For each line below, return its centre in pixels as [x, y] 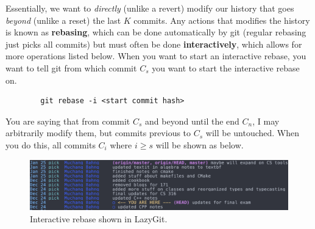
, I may [266, 121]
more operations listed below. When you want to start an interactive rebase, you [156, 56]
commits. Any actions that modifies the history [222, 20]
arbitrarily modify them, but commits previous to [98, 133]
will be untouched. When [253, 133]
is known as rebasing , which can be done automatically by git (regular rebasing [156, 32]
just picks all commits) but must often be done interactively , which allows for [154, 44]
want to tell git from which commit [71, 67]
